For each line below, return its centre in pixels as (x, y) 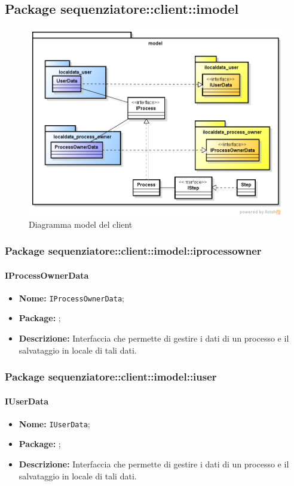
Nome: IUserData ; (54, 423)
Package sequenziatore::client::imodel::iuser (111, 377)
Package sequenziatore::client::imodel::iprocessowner (133, 251)
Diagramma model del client (81, 224)
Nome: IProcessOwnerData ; (71, 298)
